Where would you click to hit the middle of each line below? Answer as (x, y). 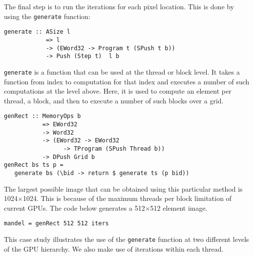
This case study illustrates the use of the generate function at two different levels (126, 239)
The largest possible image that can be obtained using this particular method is (123, 188)
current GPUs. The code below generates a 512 (74, 208)
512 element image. (179, 208)
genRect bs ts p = (34, 165)
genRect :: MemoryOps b (42, 116)
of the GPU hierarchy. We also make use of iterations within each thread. (114, 248)
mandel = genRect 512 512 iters (56, 224)
